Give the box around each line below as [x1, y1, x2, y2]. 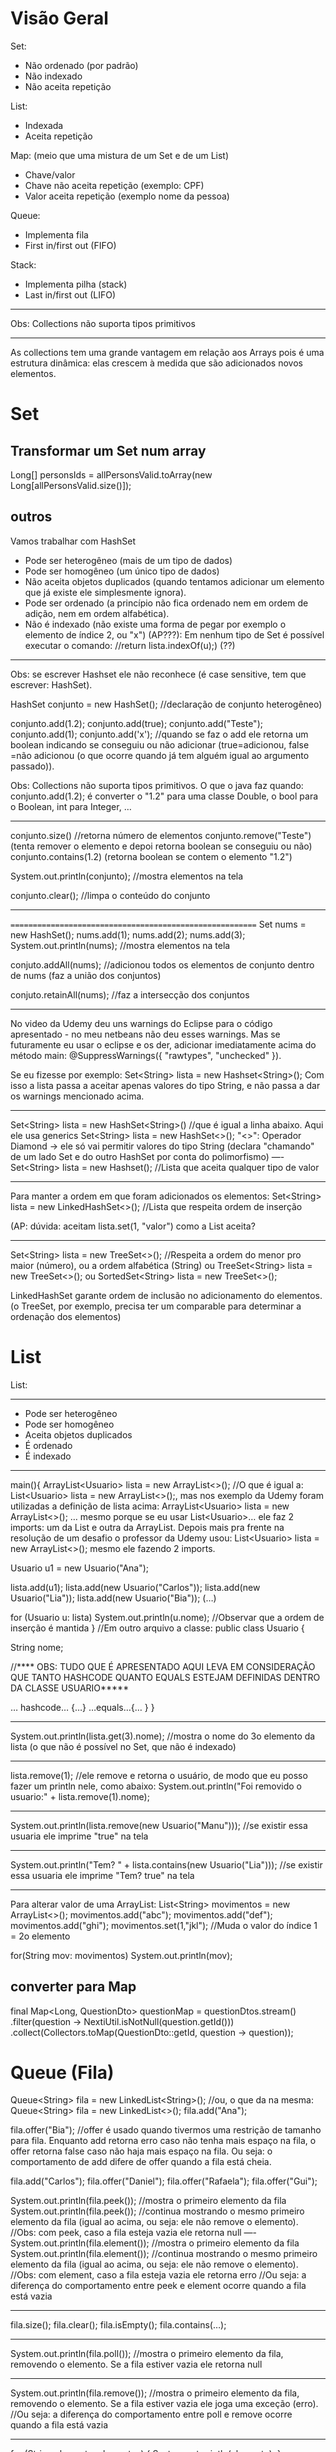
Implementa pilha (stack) [24, 278, 128, 290]
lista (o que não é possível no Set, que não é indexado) [10, 1740, 237, 1752]
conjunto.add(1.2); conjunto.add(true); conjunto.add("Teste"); [10, 717, 263, 729]
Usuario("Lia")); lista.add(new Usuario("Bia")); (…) [10, 1592, 217, 1604]
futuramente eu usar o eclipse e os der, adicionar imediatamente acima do [10, 1038, 317, 1051]
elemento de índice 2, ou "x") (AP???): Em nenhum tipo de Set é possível [24, 628, 325, 641]
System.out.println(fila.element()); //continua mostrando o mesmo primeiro [10, 2248, 318, 2260]
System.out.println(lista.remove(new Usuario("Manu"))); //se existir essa [10, 1819, 308, 1831]
